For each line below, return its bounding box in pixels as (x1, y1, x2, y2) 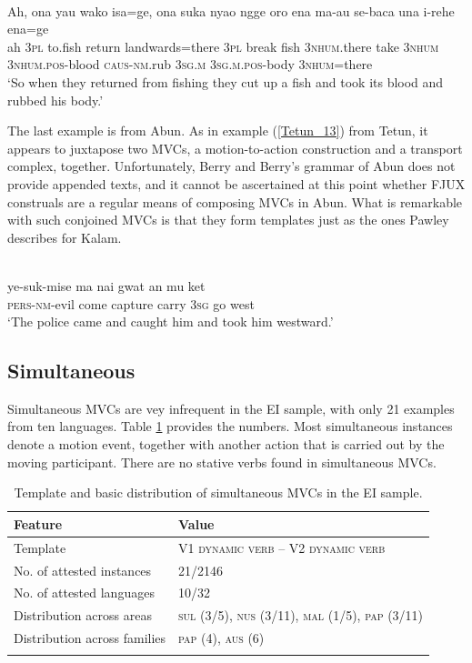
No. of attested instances (14, 560, 152, 579)
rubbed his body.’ (7, 90, 104, 109)
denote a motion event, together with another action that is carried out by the (7, 435, 445, 454)
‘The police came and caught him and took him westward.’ (7, 312, 334, 331)
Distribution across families (14, 628, 166, 648)
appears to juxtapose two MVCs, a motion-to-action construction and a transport (7, 138, 463, 157)
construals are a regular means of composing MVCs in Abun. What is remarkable (7, 192, 463, 211)
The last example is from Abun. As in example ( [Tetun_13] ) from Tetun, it (7, 121, 428, 140)
